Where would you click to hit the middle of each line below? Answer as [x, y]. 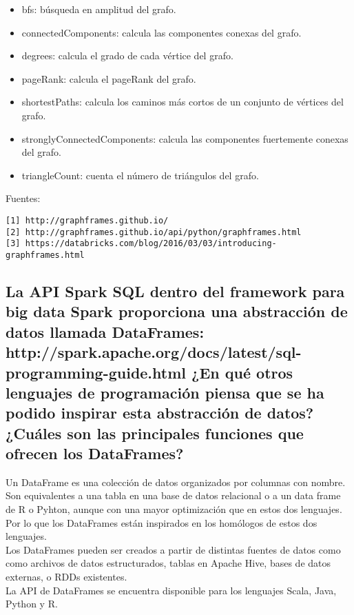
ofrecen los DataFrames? [95, 453]
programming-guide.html [96, 372]
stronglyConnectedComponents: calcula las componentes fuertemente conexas [185, 138]
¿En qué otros [242, 372]
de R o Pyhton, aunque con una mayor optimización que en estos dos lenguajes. [174, 509]
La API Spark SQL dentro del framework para [175, 291]
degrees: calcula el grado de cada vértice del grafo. [127, 56]
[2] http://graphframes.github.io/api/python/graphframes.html [154, 232]
